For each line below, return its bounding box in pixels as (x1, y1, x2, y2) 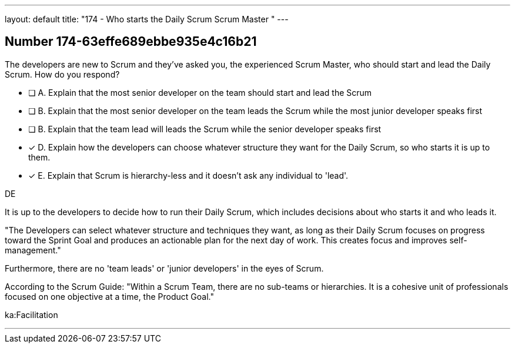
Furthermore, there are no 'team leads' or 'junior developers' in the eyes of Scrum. (5, 263, 324, 273)
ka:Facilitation (5, 309, 58, 320)
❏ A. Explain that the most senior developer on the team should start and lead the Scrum (28, 87, 372, 98)
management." (5, 245, 61, 255)
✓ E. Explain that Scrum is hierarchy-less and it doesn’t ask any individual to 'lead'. (28, 170, 349, 180)
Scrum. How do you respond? (5, 69, 120, 79)
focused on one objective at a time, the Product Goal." (5, 291, 214, 302)
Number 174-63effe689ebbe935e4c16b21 (5, 34, 257, 49)
